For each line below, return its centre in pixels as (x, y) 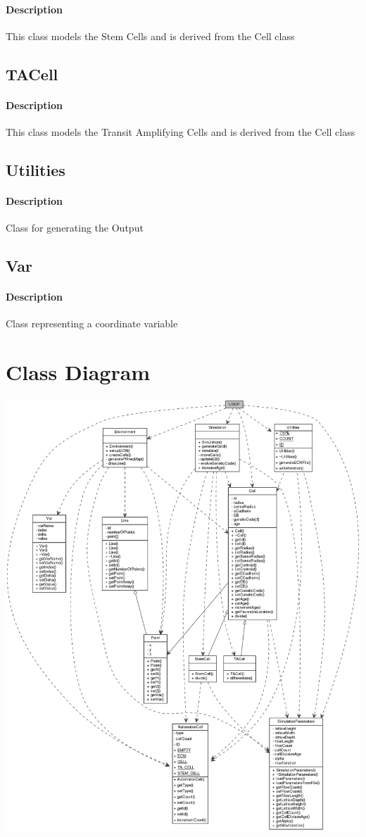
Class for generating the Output (75, 228)
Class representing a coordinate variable (92, 323)
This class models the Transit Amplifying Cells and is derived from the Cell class (181, 131)
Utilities (36, 169)
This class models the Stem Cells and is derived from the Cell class (150, 36)
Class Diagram (78, 372)
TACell (32, 74)
